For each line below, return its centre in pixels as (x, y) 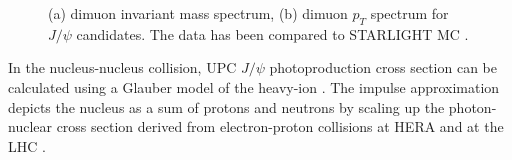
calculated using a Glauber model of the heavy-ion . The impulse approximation (254, 86)
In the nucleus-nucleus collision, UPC (122, 67)
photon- (472, 106)
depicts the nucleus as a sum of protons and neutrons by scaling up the (226, 106)
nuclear (30, 126)
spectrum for (409, 13)
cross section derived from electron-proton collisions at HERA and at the (280, 126)
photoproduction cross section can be (383, 67)
